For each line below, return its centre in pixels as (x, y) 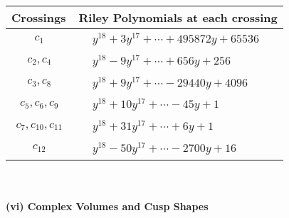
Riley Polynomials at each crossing (178, 17)
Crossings (39, 17)
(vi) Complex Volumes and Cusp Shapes (107, 206)
